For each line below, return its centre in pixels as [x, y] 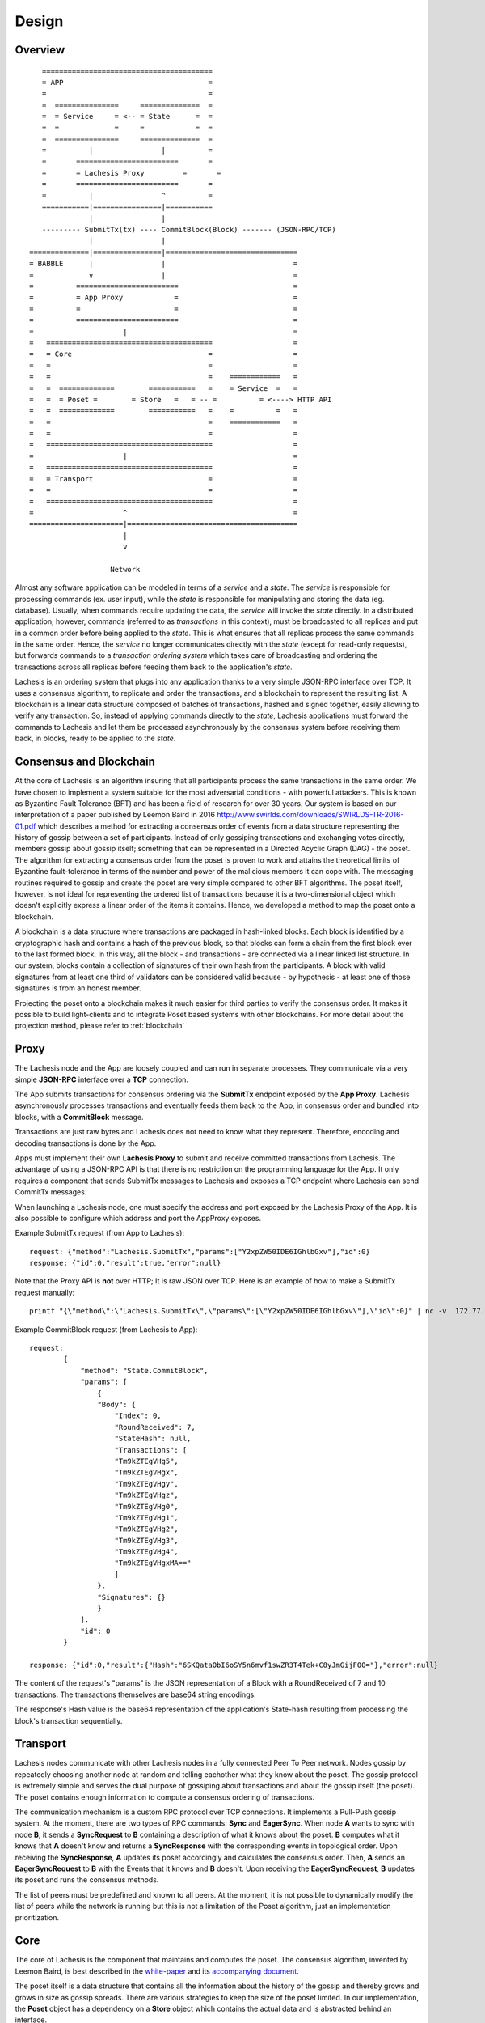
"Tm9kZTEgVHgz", [147, 1495]
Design [39, 21]
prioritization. [37, 1917]
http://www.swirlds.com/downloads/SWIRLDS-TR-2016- [310, 815]
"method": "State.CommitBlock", [145, 1370]
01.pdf [25, 826]
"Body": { [117, 1404]
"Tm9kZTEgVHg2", [147, 1529]
